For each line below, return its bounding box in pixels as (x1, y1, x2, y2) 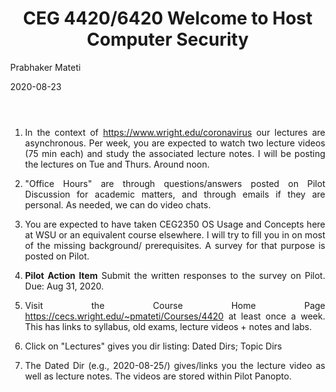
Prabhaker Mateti (10, 61, 81, 73)
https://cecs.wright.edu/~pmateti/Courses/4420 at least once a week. (24, 310, 326, 322)
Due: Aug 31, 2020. (24, 280, 104, 292)
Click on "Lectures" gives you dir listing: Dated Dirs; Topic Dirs (24, 340, 283, 352)
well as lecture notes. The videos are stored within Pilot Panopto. (24, 370, 293, 382)
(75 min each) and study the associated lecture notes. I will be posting (24, 147, 326, 159)
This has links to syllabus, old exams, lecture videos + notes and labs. (24, 320, 313, 332)
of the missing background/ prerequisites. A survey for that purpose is (24, 239, 326, 251)
